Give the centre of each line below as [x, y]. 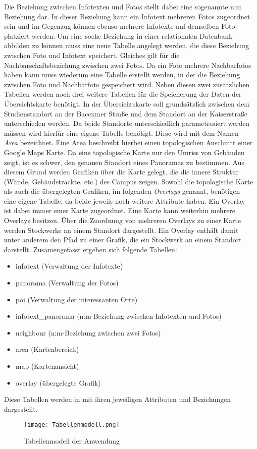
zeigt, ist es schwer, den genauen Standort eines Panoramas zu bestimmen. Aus [124, 162]
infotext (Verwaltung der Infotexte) [69, 266]
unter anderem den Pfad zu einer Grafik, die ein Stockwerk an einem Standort [123, 240]
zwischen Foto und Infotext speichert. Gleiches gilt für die [92, 55]
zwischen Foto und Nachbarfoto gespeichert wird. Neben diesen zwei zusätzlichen [127, 84]
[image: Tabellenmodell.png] [72, 425]
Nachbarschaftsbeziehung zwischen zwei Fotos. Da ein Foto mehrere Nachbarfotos [128, 65]
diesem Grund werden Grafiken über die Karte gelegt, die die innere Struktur [121, 172]
